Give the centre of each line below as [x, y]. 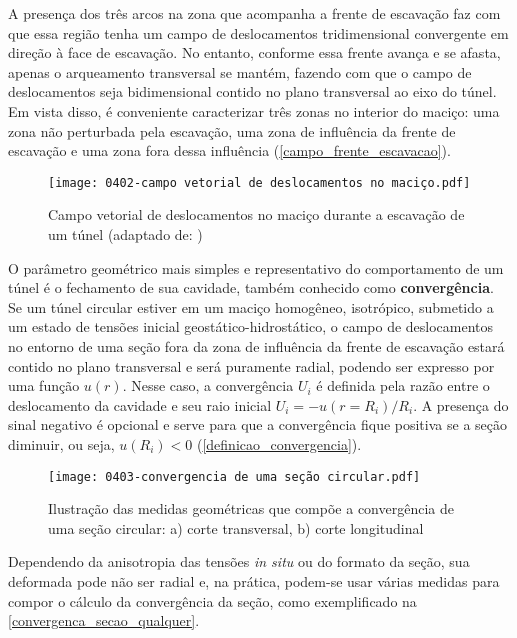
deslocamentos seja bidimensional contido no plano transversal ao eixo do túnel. [252, 91]
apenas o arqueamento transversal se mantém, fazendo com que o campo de [240, 71]
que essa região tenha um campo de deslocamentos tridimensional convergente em [258, 32]
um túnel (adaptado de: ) [125, 234]
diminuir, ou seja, [61, 443]
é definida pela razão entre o [403, 385]
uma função [44, 385]
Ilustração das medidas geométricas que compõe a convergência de [251, 508]
